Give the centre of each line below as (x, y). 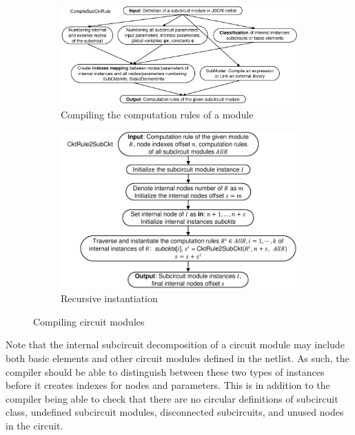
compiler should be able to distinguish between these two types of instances (165, 371)
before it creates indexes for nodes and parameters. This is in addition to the (168, 385)
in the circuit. (34, 425)
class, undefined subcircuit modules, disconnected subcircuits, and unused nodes (175, 412)
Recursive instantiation (109, 298)
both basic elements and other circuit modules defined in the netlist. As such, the (177, 358)
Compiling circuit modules (89, 321)
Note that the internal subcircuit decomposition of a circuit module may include (175, 344)
